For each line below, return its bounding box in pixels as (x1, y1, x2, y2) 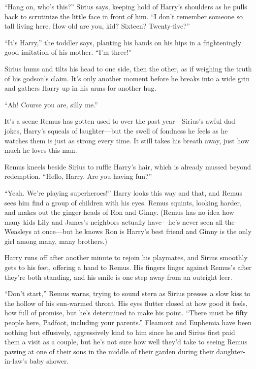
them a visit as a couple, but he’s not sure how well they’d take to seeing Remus (4, 336, 248, 347)
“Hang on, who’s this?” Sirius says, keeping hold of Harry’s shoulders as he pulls (4, 1, 247, 11)
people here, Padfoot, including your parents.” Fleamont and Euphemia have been (4, 317, 252, 328)
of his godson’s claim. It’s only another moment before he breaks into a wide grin (4, 73, 250, 83)
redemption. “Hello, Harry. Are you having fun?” (4, 171, 152, 181)
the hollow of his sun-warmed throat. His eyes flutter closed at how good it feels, (4, 298, 248, 308)
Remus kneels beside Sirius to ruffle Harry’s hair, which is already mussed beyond (4, 161, 251, 171)
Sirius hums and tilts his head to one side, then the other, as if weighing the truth (4, 63, 252, 73)
